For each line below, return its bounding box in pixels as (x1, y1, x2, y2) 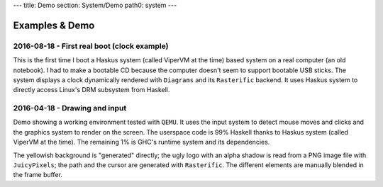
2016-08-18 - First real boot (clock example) (13, 41, 169, 51)
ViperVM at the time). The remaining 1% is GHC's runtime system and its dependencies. (13, 138, 270, 147)
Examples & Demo (13, 19, 95, 31)
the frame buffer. (13, 171, 63, 179)
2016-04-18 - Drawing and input (13, 103, 127, 113)
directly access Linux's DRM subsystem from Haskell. (13, 86, 170, 94)
